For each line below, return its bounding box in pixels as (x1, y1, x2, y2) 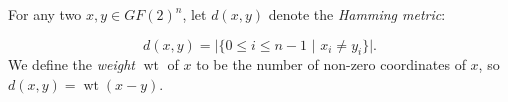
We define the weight (8, 54, 135, 75)
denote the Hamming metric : (268, 4, 446, 24)
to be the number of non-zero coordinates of (196, 54, 466, 75)
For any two (8, 4, 82, 24)
